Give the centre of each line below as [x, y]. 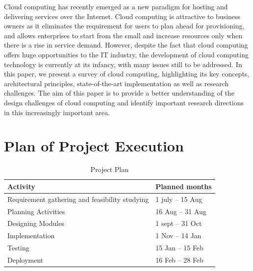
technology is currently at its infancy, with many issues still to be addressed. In [123, 64]
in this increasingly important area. [57, 112]
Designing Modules [36, 223]
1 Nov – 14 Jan [178, 235]
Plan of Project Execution [94, 146]
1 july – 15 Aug [179, 199]
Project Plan [110, 169]
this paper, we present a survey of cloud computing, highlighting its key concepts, [127, 74]
